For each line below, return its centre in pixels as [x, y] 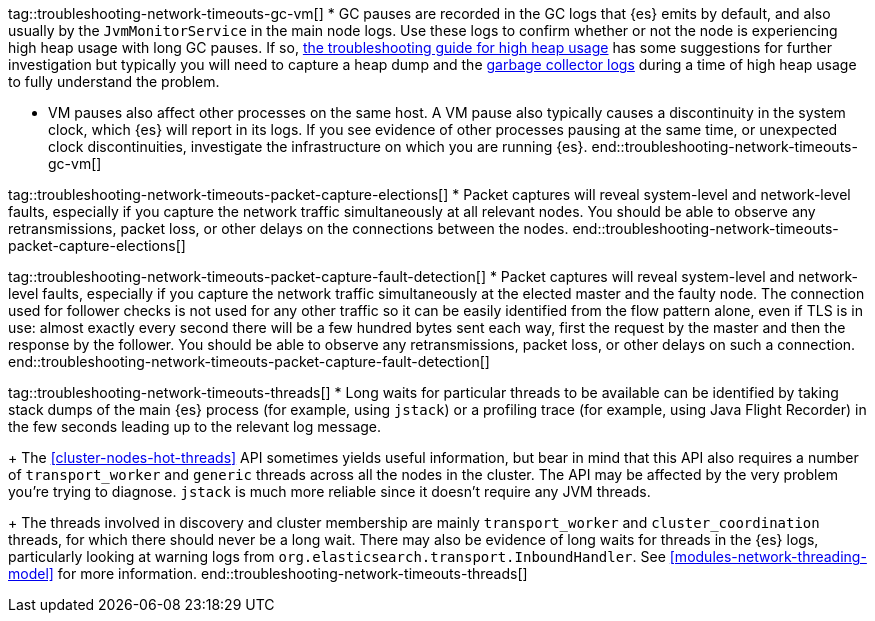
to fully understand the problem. [114, 81]
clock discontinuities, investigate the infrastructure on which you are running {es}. [318, 146]
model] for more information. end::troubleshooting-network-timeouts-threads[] [268, 573]
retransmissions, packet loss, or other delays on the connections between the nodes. [288, 228]
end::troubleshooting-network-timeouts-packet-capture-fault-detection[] [249, 361]
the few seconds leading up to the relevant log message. [195, 426]
